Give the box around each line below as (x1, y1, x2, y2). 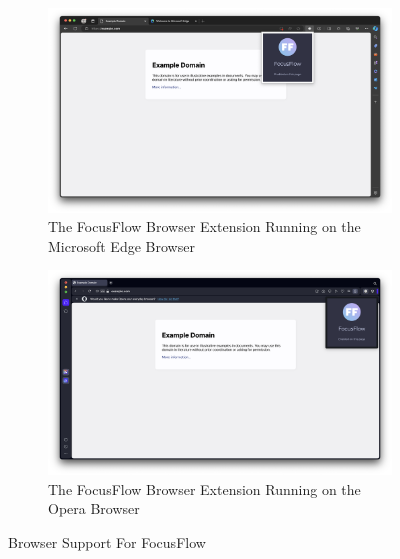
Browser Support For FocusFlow (8, 531, 206, 552)
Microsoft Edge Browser (48, 235, 195, 256)
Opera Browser (48, 498, 140, 519)
